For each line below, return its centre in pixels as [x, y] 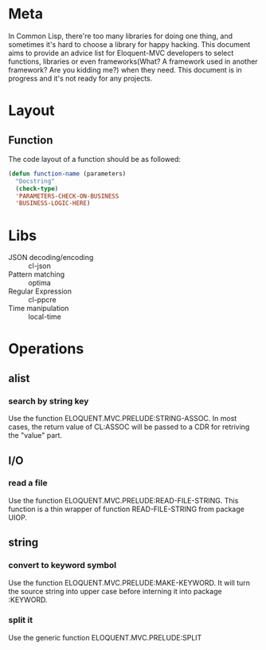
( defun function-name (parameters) [67, 173]
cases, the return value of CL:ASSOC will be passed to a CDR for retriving [129, 427]
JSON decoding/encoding [51, 258]
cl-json [40, 266]
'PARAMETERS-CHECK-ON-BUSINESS [67, 196]
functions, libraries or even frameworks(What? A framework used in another [133, 61]
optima [40, 283]
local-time [45, 317]
